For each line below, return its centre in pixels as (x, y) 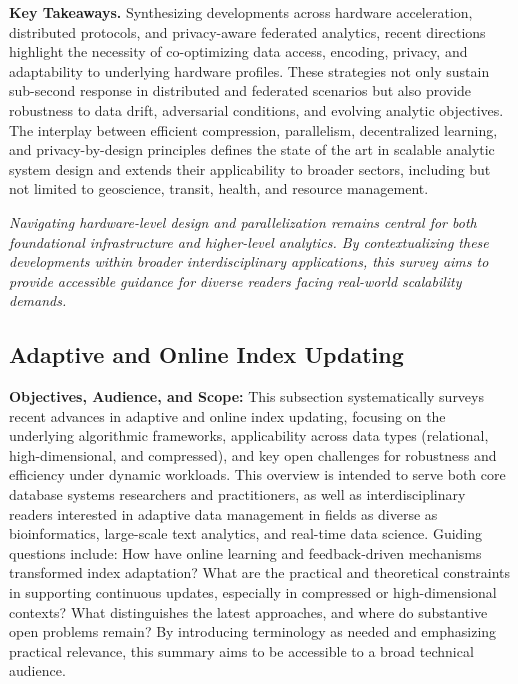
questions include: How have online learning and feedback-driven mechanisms (245, 552)
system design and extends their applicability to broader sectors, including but (250, 168)
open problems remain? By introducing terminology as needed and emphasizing (253, 631)
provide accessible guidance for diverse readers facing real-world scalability (235, 280)
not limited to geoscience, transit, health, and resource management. (219, 188)
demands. (38, 300)
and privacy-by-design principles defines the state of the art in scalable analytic (252, 149)
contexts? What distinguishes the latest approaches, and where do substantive (248, 611)
